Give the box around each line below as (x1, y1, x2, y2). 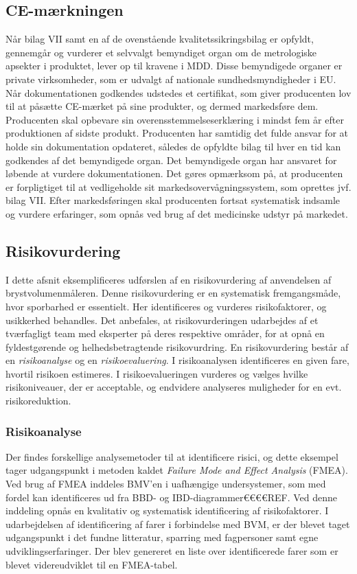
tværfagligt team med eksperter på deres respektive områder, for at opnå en (5, 326, 325, 341)
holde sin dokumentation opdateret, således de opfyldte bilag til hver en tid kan (5, 139, 341, 153)
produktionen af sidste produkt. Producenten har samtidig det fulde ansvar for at (5, 126, 348, 140)
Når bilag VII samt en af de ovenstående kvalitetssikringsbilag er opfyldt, (5, 32, 314, 46)
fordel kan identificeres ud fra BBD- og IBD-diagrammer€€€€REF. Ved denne (5, 490, 337, 504)
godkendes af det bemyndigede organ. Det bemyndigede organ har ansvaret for (5, 152, 337, 167)
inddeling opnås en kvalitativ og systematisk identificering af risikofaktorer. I (5, 503, 329, 518)
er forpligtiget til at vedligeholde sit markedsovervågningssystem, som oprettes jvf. (5, 179, 352, 194)
